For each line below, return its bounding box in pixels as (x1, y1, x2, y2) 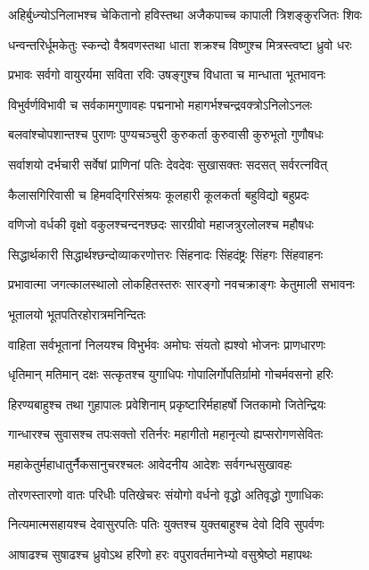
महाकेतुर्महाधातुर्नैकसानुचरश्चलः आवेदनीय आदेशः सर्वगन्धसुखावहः (8, 454, 292, 473)
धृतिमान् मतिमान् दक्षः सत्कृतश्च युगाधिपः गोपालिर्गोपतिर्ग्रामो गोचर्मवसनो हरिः (8, 365, 333, 384)
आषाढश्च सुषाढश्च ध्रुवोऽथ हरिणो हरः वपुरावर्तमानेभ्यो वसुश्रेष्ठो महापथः (8, 544, 313, 563)
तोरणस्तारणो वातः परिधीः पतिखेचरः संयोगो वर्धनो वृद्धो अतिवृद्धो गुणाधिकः (8, 484, 324, 503)
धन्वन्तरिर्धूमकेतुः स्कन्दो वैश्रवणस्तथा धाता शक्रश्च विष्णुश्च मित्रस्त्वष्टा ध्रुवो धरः (8, 35, 352, 54)
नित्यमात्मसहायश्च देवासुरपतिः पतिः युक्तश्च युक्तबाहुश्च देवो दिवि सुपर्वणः (8, 515, 324, 533)
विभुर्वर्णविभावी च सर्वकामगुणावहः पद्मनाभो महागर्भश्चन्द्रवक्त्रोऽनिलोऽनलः (8, 95, 313, 113)
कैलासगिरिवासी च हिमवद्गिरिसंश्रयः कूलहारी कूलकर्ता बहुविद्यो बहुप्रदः (8, 185, 309, 203)
